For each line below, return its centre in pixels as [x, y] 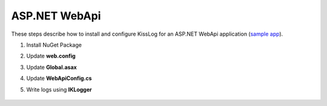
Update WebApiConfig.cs [59, 78]
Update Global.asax [51, 67]
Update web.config [51, 56]
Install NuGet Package [54, 45]
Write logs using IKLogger [59, 89]
